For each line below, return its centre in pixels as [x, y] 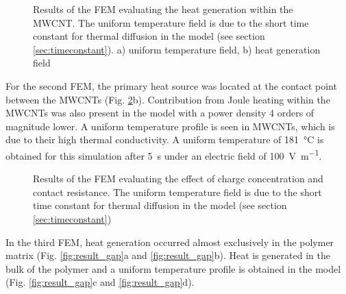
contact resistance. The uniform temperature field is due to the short [177, 192]
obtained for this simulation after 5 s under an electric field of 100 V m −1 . [164, 154]
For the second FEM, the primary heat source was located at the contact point [171, 85]
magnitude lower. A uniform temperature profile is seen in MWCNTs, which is [170, 126]
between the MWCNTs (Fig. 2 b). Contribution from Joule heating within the [168, 99]
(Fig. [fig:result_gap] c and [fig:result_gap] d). [100, 282]
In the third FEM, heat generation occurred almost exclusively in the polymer [170, 242]
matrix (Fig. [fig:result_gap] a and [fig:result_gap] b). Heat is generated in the [168, 255]
